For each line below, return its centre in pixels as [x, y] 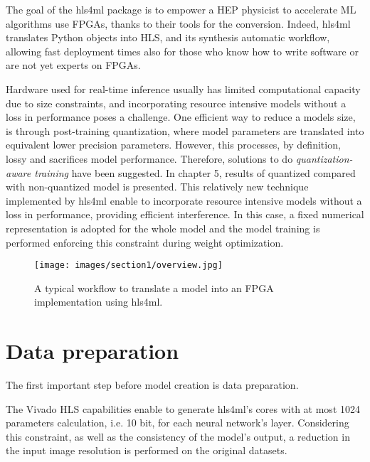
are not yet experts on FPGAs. [73, 65]
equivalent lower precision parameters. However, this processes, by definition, [173, 145]
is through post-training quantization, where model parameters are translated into [185, 130]
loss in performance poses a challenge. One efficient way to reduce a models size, [181, 117]
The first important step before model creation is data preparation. [152, 385]
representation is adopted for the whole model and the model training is [163, 228]
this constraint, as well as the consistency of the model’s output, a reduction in [178, 436]
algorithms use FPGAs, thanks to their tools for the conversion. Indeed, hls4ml [178, 23]
